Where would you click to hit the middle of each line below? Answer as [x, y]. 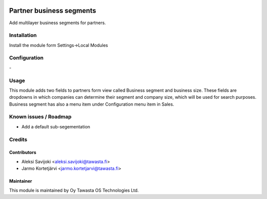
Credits [18, 139]
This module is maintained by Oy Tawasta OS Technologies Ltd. [74, 190]
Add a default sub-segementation [56, 126]
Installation [23, 36]
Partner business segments [53, 11]
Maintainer [21, 181]
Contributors [23, 153]
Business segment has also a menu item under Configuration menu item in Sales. [92, 104]
